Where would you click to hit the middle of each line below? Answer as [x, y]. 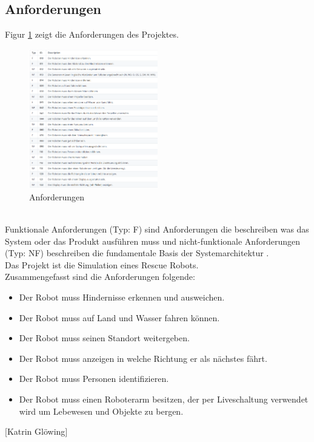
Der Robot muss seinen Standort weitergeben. [104, 338]
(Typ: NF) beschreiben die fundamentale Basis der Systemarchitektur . [137, 253]
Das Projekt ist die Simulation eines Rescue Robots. [102, 264]
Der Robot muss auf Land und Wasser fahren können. [119, 317]
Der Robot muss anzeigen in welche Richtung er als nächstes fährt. [143, 358]
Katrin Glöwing [36, 431]
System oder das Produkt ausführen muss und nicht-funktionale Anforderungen [152, 241]
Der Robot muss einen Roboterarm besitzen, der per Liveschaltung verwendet [164, 399]
